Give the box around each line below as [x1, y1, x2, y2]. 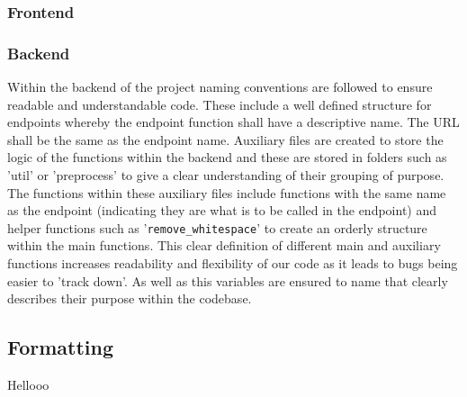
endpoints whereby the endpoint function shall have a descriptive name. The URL [7, 113, 460, 131]
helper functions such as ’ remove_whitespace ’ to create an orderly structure [7, 218, 427, 237]
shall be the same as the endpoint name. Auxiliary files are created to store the [7, 130, 444, 149]
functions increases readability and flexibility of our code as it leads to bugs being [7, 254, 458, 273]
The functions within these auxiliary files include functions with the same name [7, 183, 446, 202]
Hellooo [7, 375, 49, 394]
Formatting [7, 333, 114, 361]
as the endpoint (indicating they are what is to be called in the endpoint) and [7, 201, 437, 220]
